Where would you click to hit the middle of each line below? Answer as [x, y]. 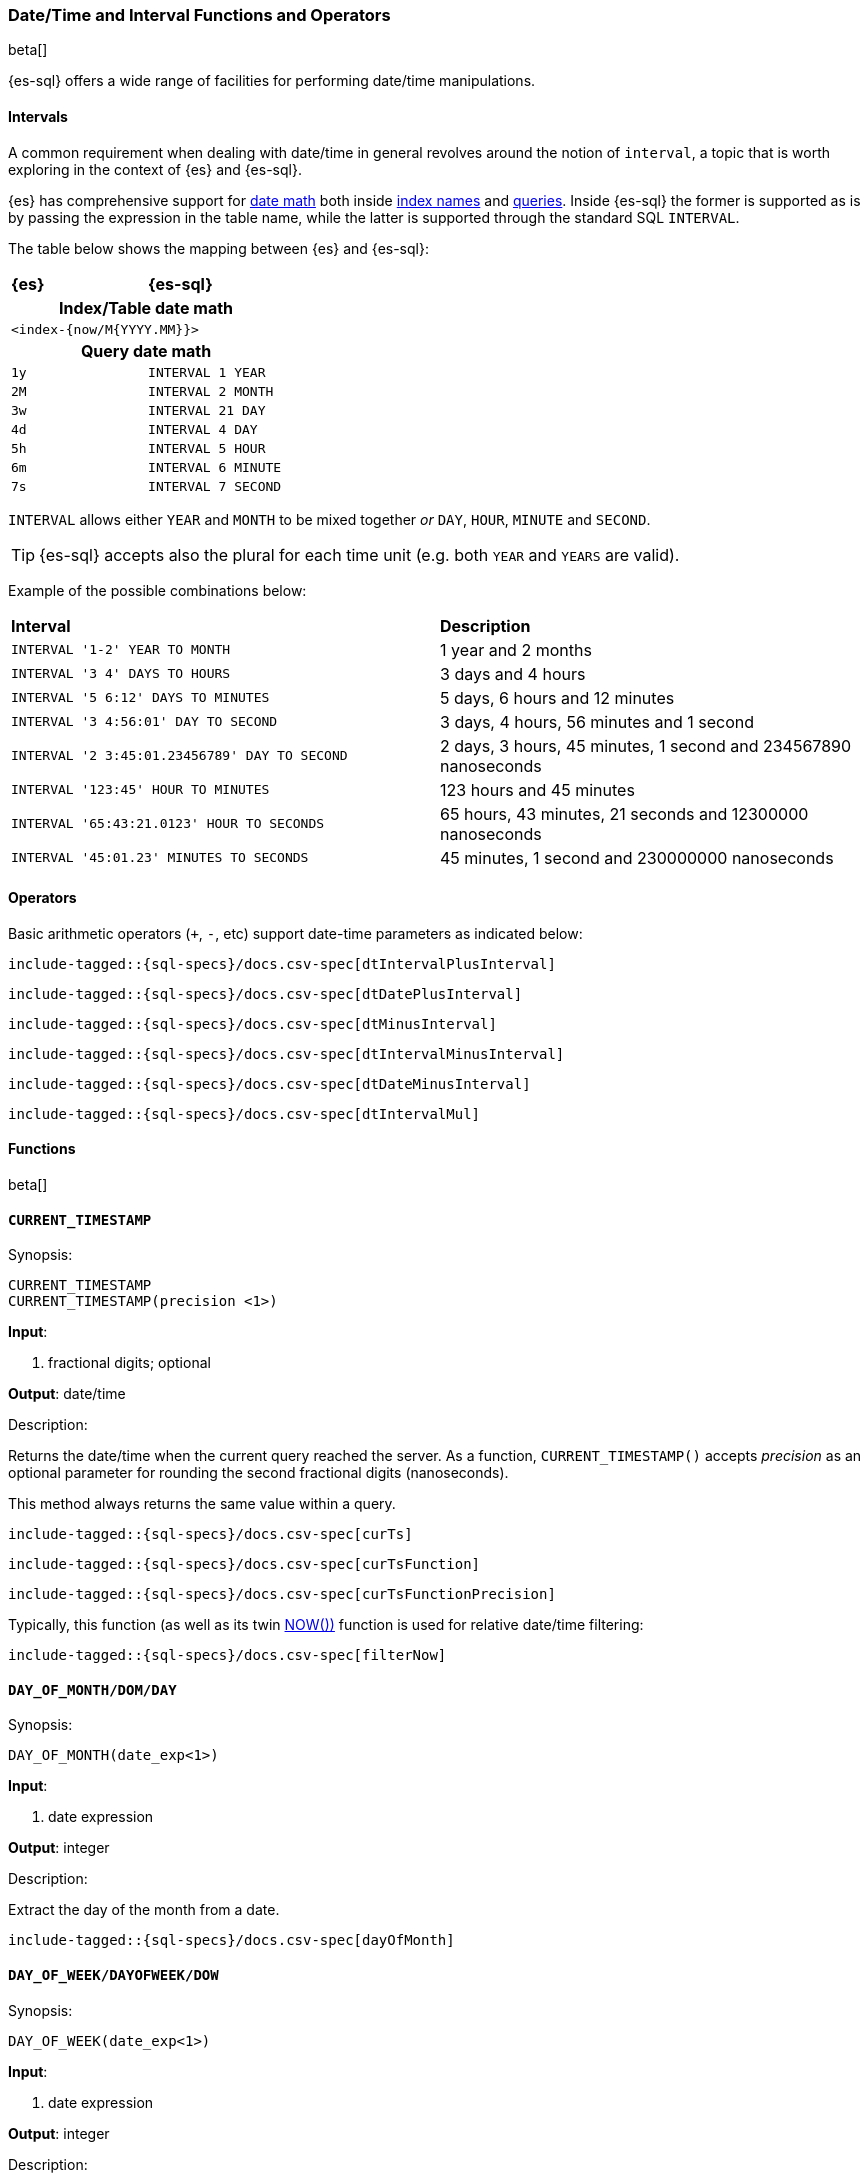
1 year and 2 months [516, 649]
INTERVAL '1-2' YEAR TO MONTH [121, 650]
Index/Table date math [146, 307]
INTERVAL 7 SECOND [215, 486]
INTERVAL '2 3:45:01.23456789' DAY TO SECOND [179, 756]
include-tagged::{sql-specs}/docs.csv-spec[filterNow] [227, 1655]
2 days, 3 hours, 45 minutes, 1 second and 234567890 [646, 745]
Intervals [38, 116]
